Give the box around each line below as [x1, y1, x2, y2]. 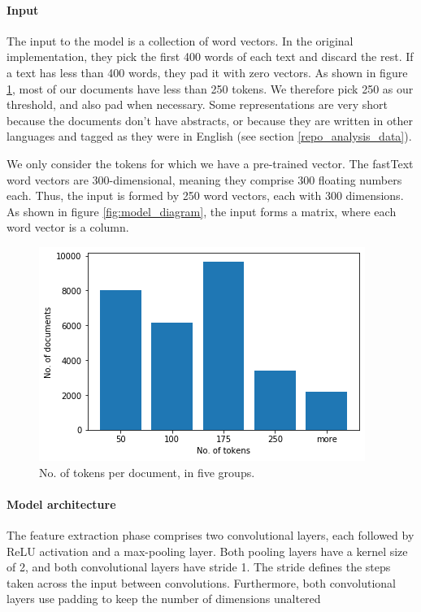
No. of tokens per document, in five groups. [39, 463, 255, 480]
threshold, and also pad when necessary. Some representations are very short [7, 96, 388, 113]
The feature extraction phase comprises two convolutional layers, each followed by [7, 526, 414, 543]
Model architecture [7, 495, 116, 512]
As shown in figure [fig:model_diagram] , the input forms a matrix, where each [7, 202, 397, 219]
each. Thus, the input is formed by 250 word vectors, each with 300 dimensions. [7, 187, 404, 204]
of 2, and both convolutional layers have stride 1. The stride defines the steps [7, 558, 391, 575]
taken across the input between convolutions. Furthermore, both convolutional [7, 574, 396, 591]
